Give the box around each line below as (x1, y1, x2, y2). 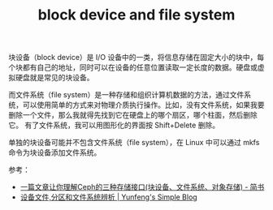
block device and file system (37, 6, 236, 24)
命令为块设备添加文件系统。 (8, 148, 102, 157)
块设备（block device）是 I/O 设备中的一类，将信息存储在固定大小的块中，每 (8, 53, 265, 62)
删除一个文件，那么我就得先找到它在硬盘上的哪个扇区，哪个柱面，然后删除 (8, 110, 258, 120)
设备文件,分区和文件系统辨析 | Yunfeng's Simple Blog (19, 192, 197, 202)
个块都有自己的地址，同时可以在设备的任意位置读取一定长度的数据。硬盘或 (8, 62, 258, 72)
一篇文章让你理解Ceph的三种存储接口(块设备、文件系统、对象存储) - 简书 (19, 182, 265, 192)
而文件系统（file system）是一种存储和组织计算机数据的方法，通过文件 (8, 90, 245, 100)
